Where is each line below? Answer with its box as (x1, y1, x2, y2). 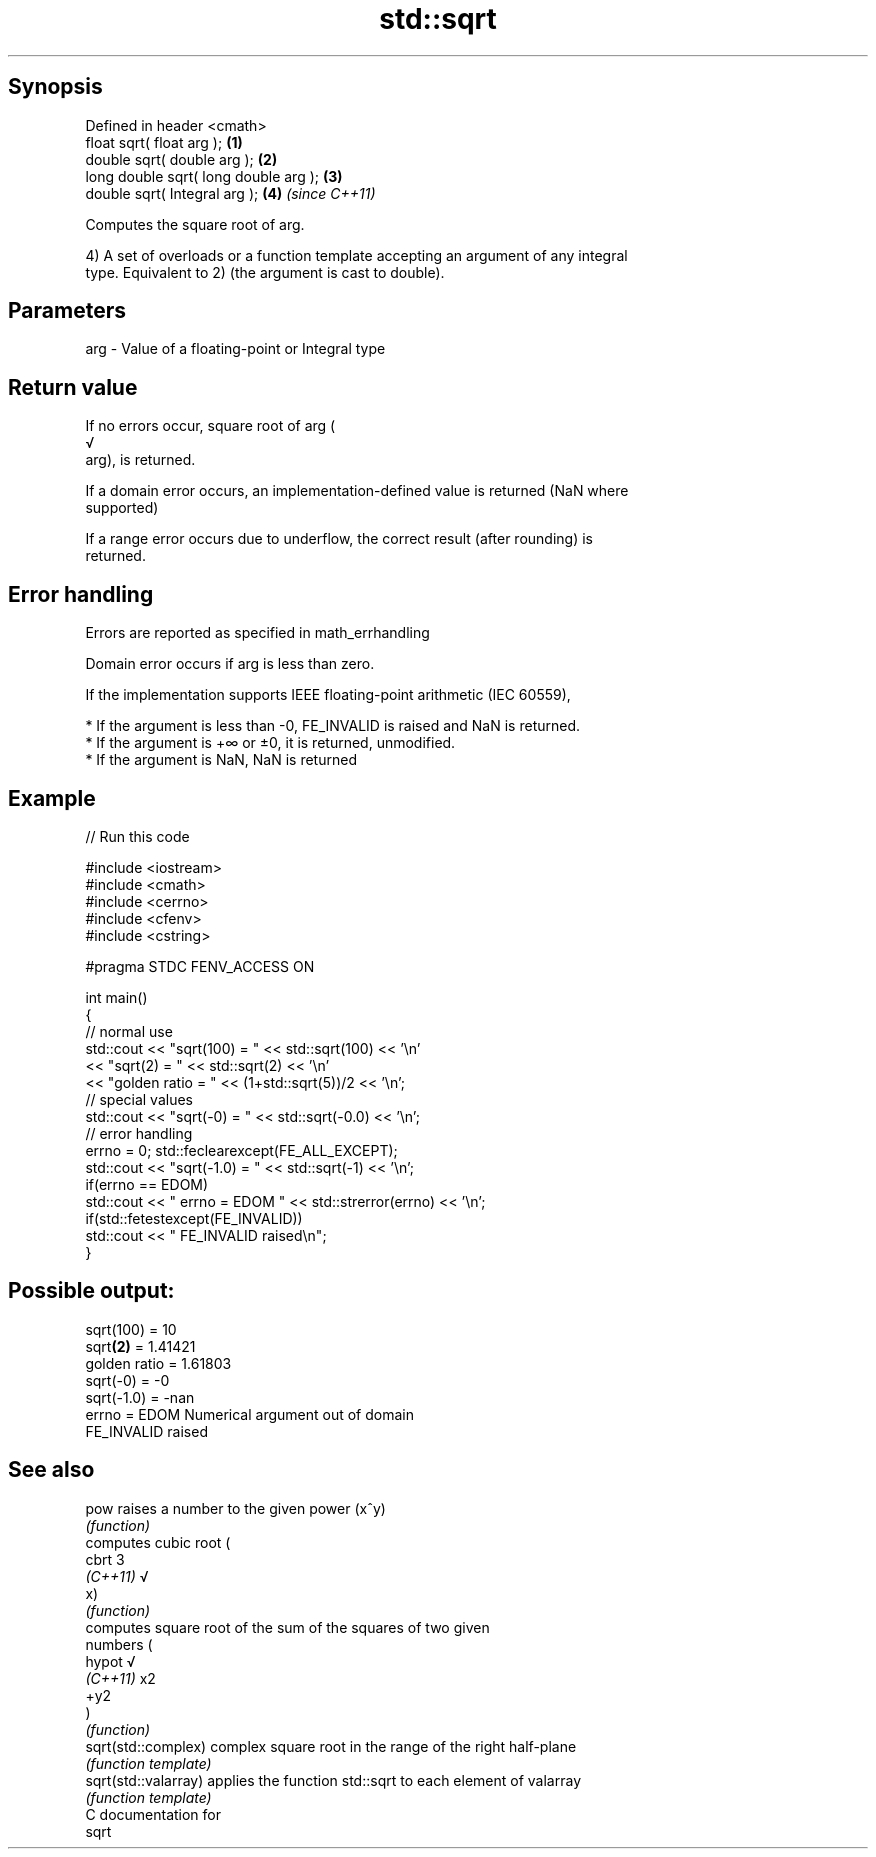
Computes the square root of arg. (85, 215, 305, 233)
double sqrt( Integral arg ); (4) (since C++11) (85, 184, 376, 202)
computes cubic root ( (85, 1533, 231, 1551)
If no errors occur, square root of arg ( (85, 417, 336, 435)
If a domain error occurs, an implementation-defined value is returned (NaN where (85, 482, 629, 500)
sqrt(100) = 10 (85, 1320, 177, 1338)
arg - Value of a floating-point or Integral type (85, 340, 386, 358)
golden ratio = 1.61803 (85, 1354, 232, 1372)
